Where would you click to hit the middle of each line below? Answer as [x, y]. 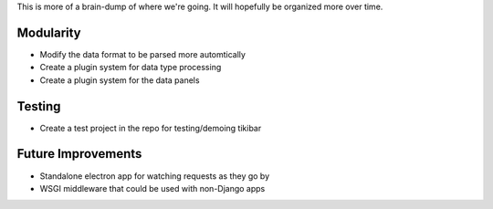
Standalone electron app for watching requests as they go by [155, 176]
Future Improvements [79, 154]
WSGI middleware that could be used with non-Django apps [152, 188]
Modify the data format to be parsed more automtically [143, 54]
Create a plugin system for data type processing [131, 68]
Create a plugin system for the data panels [120, 80]
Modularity [49, 32]
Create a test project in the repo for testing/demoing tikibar [151, 128]
